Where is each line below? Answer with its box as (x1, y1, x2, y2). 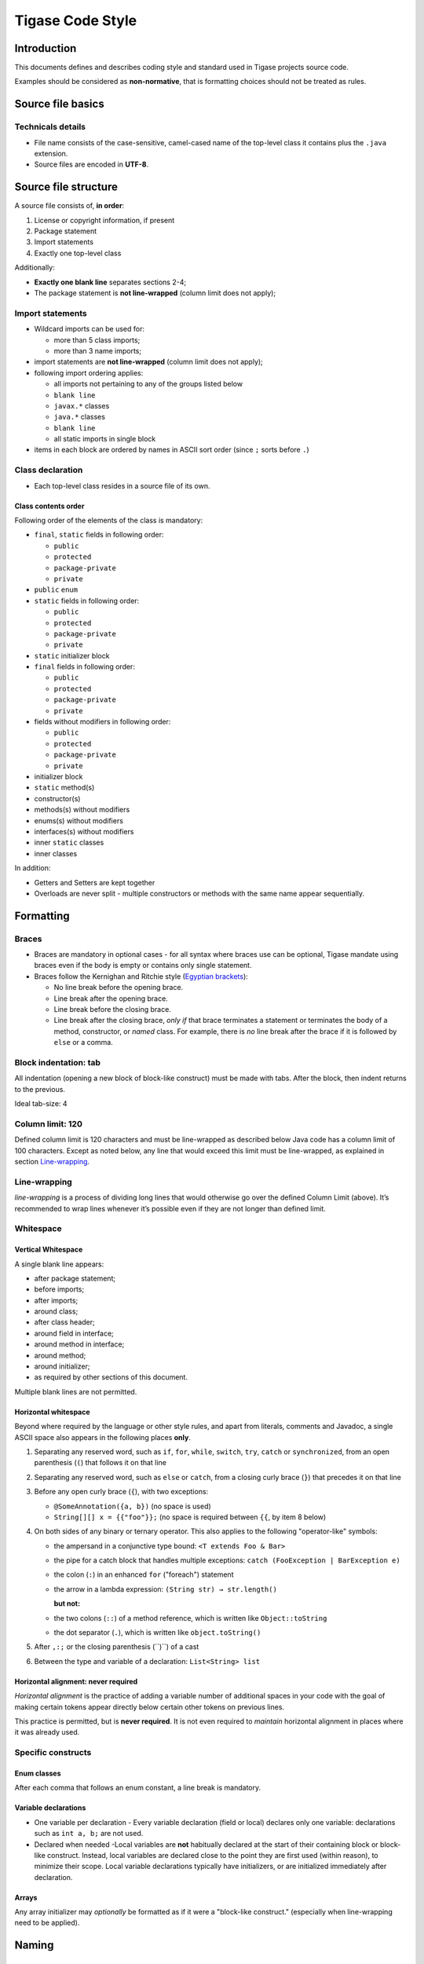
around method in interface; (34, 1339, 125, 1349)
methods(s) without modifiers (34, 805, 130, 815)
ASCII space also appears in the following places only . (14, 1432, 192, 1442)
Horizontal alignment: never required (14, 1676, 138, 1686)
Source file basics (14, 97, 105, 111)
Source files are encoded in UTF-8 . (34, 159, 149, 169)
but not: (53, 1599, 81, 1608)
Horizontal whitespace (14, 1407, 90, 1416)
